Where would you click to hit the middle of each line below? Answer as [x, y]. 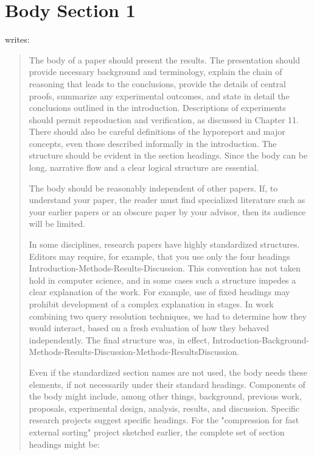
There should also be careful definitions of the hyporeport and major [157, 131]
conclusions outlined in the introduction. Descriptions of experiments [157, 108]
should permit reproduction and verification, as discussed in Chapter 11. [164, 119]
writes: [17, 39]
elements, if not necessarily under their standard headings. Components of [167, 384]
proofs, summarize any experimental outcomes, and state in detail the [159, 95]
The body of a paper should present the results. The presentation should [164, 59]
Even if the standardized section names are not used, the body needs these [168, 372]
